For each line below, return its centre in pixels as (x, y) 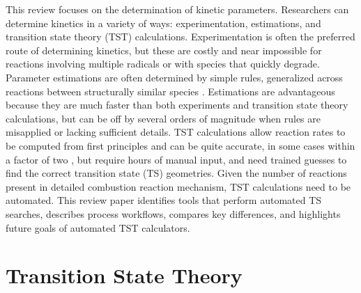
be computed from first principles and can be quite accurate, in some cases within (180, 145)
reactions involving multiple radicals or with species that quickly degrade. (163, 64)
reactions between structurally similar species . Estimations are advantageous (170, 91)
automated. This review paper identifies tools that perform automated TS (164, 200)
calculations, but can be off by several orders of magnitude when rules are (163, 118)
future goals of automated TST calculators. (98, 227)
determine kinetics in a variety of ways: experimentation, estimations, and (163, 23)
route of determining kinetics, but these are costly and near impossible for (164, 50)
